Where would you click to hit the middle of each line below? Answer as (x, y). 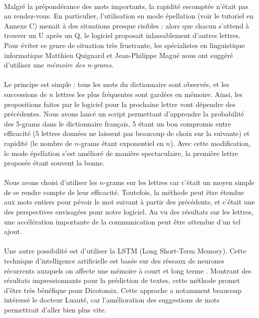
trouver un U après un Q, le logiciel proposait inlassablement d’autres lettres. (122, 35)
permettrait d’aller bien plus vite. (55, 309)
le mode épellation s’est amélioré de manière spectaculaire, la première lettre (121, 153)
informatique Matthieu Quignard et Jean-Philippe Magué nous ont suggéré (119, 55)
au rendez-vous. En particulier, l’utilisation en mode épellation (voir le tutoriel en (129, 16)
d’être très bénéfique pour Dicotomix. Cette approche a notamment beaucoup (123, 290)
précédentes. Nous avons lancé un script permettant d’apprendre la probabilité (124, 114)
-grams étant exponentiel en (121, 143)
